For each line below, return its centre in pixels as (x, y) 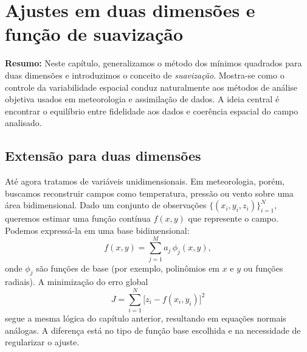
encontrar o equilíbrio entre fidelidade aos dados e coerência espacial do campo (152, 111)
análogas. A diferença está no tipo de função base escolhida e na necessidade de (153, 330)
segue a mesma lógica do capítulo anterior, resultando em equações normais (146, 318)
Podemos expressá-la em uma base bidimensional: (97, 230)
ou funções (263, 268)
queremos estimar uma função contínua (78, 218)
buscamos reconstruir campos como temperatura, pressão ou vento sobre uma (149, 193)
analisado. (23, 123)
